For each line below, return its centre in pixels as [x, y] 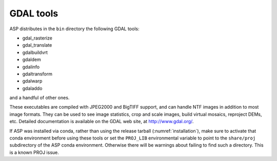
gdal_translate [37, 45]
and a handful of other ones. [39, 98]
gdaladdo [32, 88]
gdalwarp [32, 81]
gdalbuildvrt [35, 52]
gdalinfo [31, 67]
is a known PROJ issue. [34, 152]
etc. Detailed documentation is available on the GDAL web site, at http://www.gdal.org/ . [102, 122]
